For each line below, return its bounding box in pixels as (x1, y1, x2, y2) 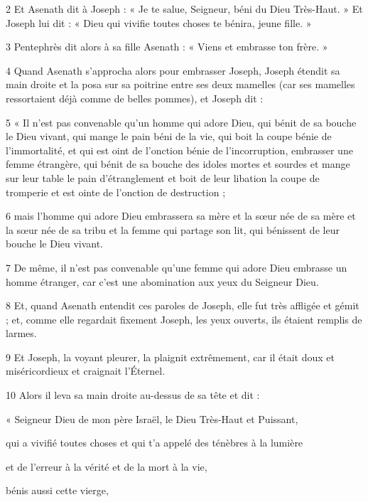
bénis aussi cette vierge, (6, 483, 109, 498)
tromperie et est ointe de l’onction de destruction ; (6, 184, 226, 199)
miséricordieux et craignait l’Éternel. (6, 363, 166, 378)
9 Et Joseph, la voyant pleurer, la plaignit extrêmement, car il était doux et (6, 349, 335, 364)
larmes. (6, 326, 37, 341)
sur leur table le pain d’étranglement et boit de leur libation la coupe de (6, 170, 320, 185)
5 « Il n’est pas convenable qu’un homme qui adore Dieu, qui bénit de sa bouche (6, 114, 357, 129)
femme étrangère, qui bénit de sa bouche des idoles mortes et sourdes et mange (6, 156, 350, 171)
